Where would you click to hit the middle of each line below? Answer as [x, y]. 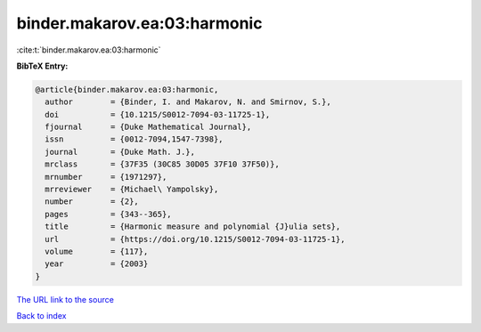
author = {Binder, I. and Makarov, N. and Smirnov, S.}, [188, 102]
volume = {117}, [97, 251]
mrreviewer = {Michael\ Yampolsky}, [132, 190]
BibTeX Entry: [42, 66]
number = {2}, [92, 202]
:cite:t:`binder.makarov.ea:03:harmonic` [89, 50]
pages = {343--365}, [109, 214]
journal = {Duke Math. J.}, [120, 152]
